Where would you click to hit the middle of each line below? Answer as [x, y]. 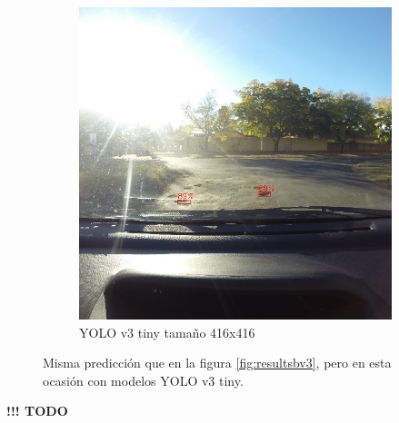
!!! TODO [37, 411]
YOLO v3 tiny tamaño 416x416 [167, 332]
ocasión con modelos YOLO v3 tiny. [143, 380]
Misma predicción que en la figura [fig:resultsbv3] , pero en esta [217, 363]
